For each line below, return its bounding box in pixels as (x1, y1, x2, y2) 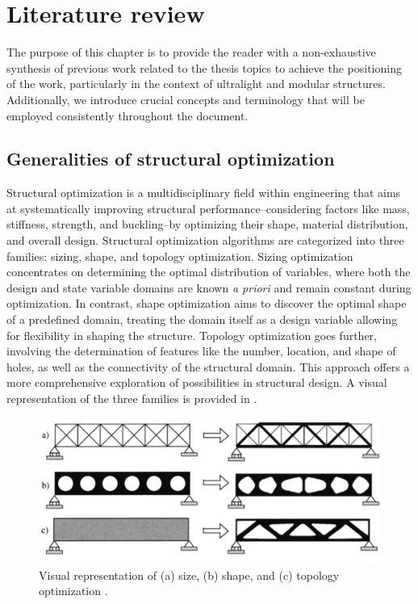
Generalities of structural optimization (6, 146, 335, 171)
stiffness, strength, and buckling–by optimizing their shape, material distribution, (6, 216, 408, 233)
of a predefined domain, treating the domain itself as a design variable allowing (6, 311, 398, 328)
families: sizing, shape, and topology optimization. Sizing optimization (6, 247, 353, 264)
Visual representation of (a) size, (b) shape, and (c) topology (39, 566, 340, 583)
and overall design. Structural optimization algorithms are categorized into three (6, 232, 404, 249)
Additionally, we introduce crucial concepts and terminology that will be (6, 90, 365, 107)
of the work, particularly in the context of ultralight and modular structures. (6, 75, 386, 92)
